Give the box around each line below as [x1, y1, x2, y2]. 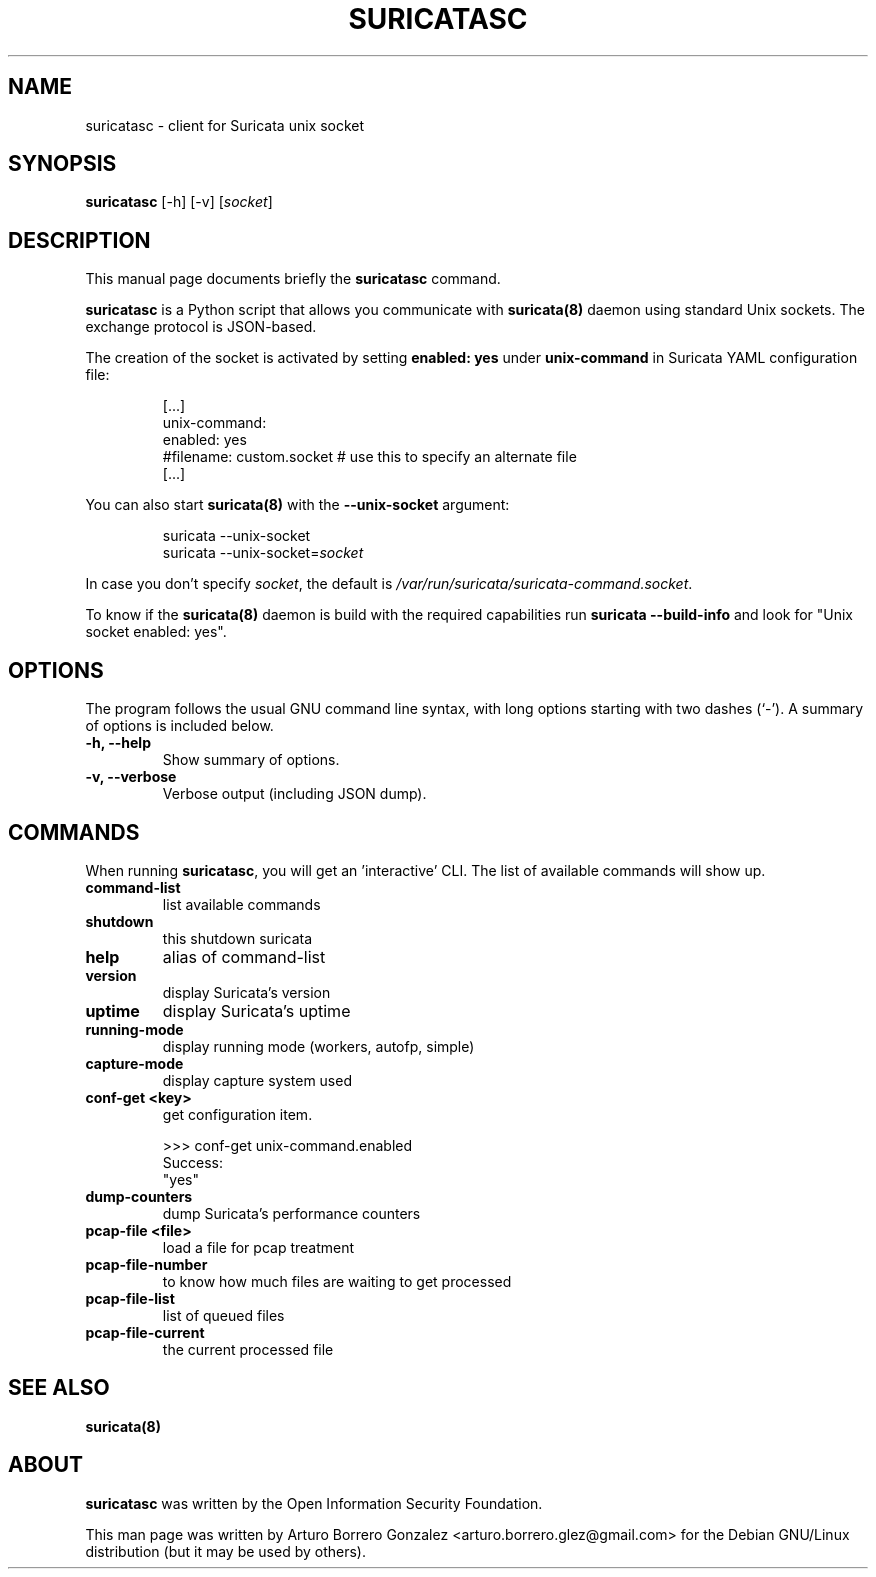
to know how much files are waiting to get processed [162, 1272, 512, 1290]
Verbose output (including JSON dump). [162, 785, 427, 803]
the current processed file [162, 1340, 334, 1358]
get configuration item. [162, 1105, 313, 1123]
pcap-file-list [85, 1289, 175, 1307]
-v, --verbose [85, 768, 177, 786]
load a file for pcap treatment [162, 1238, 355, 1256]
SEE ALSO [8, 1375, 110, 1401]
